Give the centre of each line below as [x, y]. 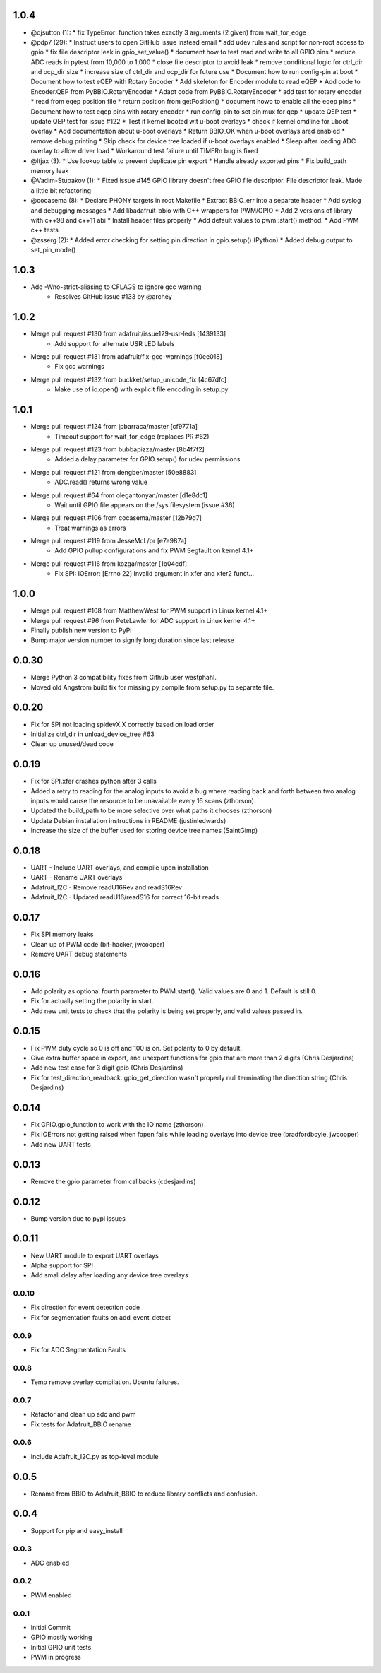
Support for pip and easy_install [77, 1530]
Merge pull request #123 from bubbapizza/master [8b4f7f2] [117, 449]
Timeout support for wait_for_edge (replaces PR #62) [132, 436]
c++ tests [45, 230]
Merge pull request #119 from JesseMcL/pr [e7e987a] [109, 541]
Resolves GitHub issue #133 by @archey [113, 297]
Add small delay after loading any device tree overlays [109, 1275]
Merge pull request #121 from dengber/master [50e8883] [114, 472]
